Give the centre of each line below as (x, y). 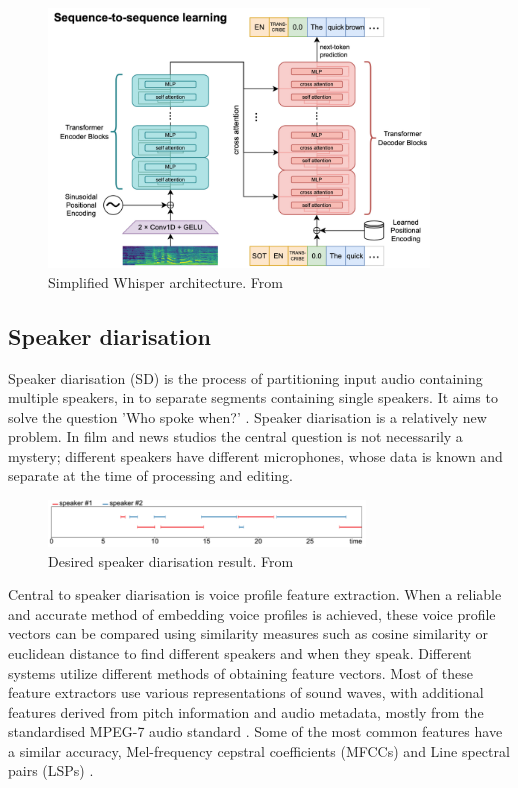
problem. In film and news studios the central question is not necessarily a (235, 436)
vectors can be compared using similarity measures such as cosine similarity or (248, 633)
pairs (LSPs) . (51, 770)
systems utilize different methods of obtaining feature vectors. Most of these (240, 672)
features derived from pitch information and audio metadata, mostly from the (246, 711)
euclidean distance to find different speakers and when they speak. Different (240, 652)
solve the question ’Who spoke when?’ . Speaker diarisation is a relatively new (247, 416)
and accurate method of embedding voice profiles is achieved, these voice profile (252, 613)
